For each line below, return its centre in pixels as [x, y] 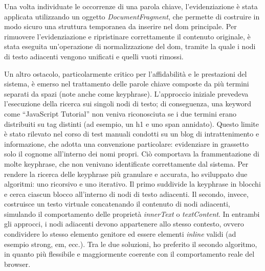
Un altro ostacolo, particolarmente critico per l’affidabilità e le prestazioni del [126, 73]
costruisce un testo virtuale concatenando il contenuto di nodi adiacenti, [117, 204]
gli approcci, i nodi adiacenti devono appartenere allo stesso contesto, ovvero [124, 224]
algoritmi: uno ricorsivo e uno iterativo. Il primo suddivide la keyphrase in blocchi [132, 184]
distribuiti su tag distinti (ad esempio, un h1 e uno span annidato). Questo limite [131, 123]
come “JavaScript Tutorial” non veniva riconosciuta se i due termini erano [120, 113]
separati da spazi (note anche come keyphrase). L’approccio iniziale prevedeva [126, 93]
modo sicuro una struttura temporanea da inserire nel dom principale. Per [120, 26]
